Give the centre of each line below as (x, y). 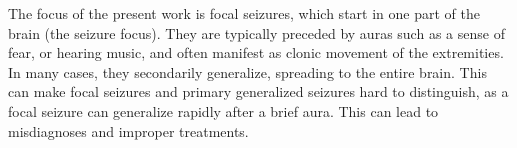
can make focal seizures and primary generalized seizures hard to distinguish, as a (258, 91)
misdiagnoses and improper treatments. (128, 130)
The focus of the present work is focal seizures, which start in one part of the (244, 13)
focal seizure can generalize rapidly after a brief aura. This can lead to (223, 110)
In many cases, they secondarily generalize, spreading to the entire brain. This (247, 71)
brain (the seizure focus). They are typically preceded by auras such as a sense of (256, 32)
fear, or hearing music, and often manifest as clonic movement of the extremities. (256, 52)
